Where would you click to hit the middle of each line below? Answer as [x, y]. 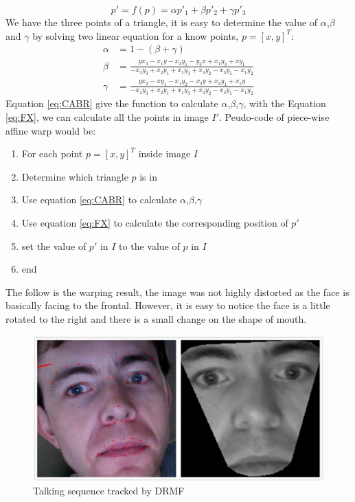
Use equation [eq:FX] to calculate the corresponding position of [155, 222]
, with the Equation [285, 103]
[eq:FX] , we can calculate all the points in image [107, 116]
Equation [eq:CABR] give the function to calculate [112, 103]
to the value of [149, 246]
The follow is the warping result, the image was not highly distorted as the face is [177, 292]
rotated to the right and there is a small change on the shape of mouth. [156, 318]
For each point [52, 153]
